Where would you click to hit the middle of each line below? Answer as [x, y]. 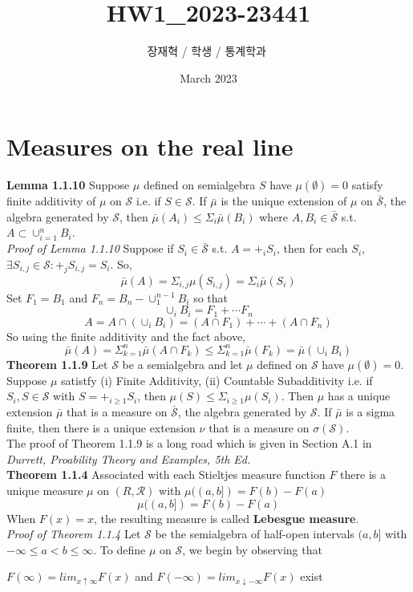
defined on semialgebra [199, 185]
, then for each [312, 248]
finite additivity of [51, 201]
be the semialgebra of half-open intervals [255, 534]
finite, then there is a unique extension [101, 427]
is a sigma [370, 412]
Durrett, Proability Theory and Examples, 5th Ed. [129, 458]
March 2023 [209, 77]
